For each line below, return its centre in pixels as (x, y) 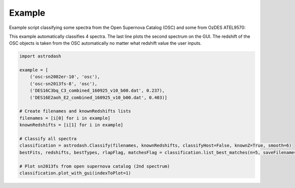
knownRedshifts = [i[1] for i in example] (71, 125)
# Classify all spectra (48, 139)
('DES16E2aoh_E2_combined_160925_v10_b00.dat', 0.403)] (99, 97)
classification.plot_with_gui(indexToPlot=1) (75, 173)
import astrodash (40, 56)
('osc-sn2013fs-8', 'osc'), (64, 84)
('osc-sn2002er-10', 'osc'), (65, 77)
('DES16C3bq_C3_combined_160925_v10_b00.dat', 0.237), (97, 91)
